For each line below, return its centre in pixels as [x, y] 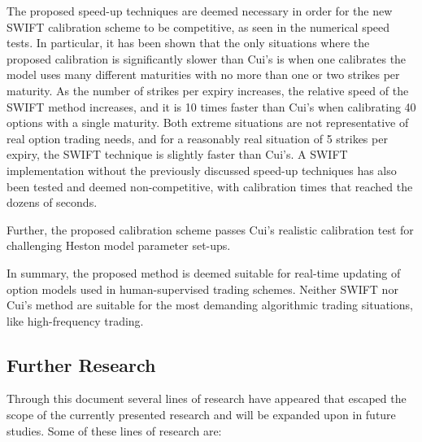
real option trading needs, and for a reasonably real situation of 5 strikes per [197, 138]
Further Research [81, 364]
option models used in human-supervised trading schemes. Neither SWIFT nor [202, 289]
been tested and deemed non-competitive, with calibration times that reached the [210, 186]
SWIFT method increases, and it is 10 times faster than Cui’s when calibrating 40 [211, 106]
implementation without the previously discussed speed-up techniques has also [202, 170]
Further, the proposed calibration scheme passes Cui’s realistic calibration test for [210, 229]
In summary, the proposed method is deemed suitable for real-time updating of [204, 272]
